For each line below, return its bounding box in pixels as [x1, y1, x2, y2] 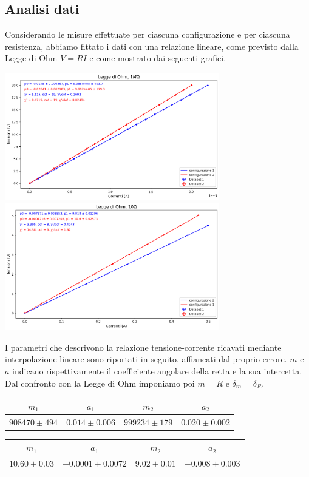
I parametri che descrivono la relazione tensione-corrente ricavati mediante [5, 340, 282, 353]
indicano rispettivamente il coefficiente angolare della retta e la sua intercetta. [12, 364, 302, 377]
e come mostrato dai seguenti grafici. [89, 52, 226, 64]
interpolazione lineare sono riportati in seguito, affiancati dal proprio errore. [5, 353, 287, 365]
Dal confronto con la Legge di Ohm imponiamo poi [5, 376, 195, 389]
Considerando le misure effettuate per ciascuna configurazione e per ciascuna [5, 28, 290, 41]
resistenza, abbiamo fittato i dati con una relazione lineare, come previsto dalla [5, 39, 299, 52]
